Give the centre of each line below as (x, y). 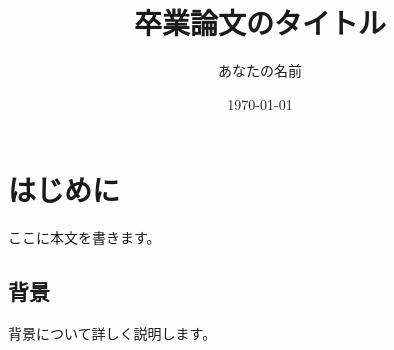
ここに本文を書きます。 (84, 237)
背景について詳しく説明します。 (112, 333)
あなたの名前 (260, 70)
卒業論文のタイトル (259, 22)
